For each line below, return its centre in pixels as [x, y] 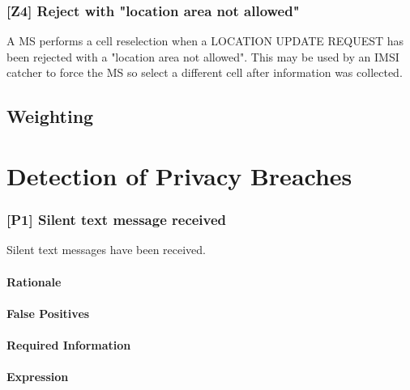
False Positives [48, 313]
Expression [38, 377]
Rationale [34, 281]
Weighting [50, 116]
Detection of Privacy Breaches [179, 175]
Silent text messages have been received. [106, 250]
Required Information [69, 344]
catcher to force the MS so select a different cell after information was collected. [205, 72]
